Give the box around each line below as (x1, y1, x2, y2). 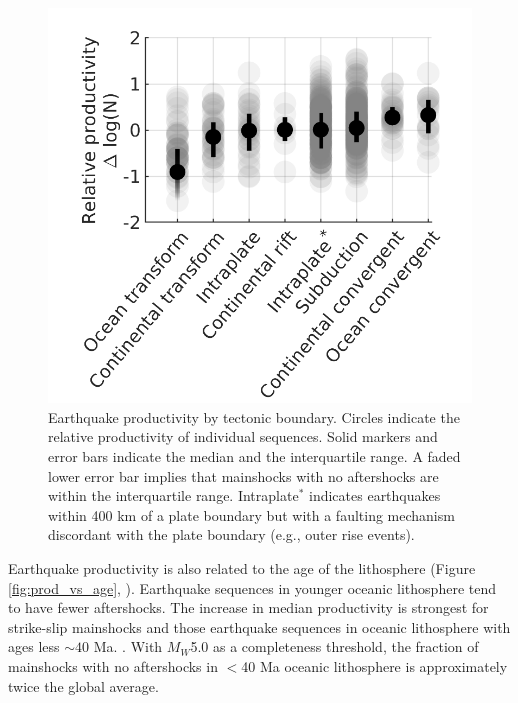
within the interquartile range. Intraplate (48, 485, 299, 506)
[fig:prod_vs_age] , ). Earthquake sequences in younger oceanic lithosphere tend (8, 577, 496, 598)
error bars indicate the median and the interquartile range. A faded (48, 446, 461, 466)
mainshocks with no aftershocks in (8, 655, 218, 676)
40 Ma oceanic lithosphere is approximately (241, 655, 508, 676)
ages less (8, 636, 60, 657)
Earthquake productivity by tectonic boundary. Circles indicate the (48, 406, 460, 427)
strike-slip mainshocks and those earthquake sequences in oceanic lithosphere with (8, 616, 511, 637)
